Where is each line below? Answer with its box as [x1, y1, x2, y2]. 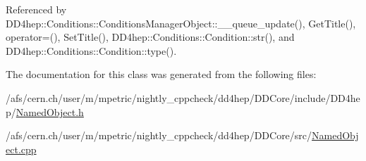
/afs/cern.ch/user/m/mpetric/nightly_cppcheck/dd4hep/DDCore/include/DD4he [6, 90, 360, 105]
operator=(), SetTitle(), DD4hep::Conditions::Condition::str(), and [6, 30, 295, 44]
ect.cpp [6, 141, 37, 156]
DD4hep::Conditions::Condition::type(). [6, 43, 177, 58]
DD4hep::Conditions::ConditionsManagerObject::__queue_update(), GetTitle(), [6, 15, 356, 30]
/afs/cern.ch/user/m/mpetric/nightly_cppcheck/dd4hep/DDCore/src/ [6, 128, 312, 143]
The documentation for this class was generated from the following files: [6, 67, 317, 82]
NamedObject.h [16, 104, 84, 119]
